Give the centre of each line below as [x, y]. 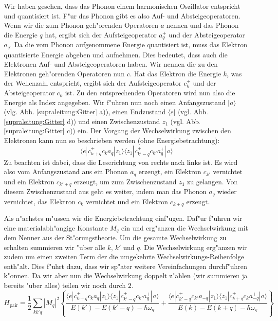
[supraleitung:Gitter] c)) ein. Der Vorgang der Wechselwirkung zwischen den [118, 131]
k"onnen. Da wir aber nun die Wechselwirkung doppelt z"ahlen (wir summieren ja [126, 276]
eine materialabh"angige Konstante [56, 227]
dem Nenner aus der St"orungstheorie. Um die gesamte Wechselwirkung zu [115, 238]
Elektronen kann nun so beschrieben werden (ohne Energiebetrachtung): [112, 140]
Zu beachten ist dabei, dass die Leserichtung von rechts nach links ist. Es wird [121, 162]
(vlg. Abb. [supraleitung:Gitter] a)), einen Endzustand [85, 112]
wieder [227, 191]
